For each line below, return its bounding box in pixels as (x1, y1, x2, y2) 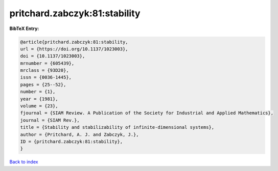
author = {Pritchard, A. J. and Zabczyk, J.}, (20, 131, 139, 137)
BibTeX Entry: (9, 25, 39, 32)
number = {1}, (20, 89, 56, 95)
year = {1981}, (20, 96, 58, 102)
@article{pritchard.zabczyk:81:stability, (20, 39, 128, 45)
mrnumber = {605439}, (20, 60, 75, 66)
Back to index (9, 159, 38, 165)
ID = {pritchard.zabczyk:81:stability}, (20, 139, 123, 145)
